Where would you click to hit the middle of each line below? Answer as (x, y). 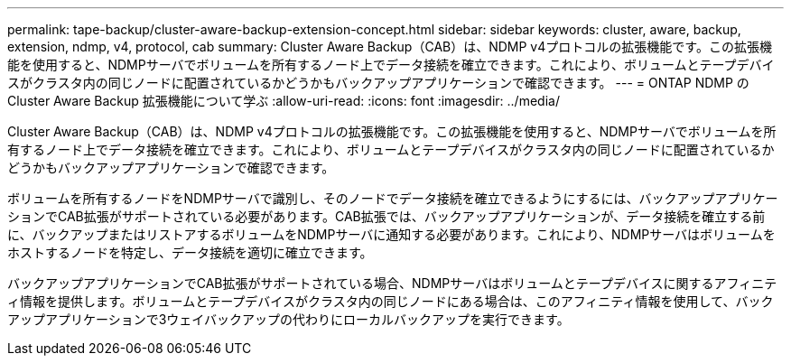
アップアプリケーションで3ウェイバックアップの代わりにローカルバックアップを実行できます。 (288, 319)
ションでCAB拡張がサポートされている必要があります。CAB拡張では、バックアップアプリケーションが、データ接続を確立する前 (386, 216)
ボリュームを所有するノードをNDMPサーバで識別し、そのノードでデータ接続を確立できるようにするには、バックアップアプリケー (393, 198)
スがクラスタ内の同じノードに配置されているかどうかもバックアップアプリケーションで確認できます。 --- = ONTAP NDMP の (378, 83)
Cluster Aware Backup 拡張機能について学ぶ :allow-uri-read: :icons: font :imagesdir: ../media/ (284, 101)
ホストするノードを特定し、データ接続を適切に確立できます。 (190, 252)
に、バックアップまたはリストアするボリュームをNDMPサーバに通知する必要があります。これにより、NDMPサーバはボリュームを (391, 234)
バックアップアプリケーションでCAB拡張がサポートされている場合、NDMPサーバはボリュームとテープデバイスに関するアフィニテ (392, 283)
